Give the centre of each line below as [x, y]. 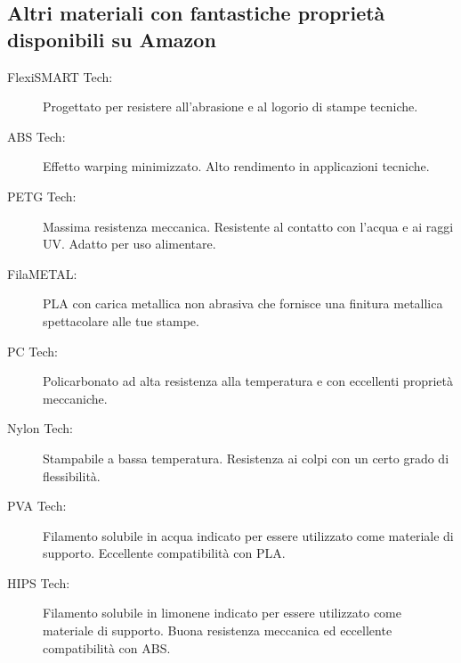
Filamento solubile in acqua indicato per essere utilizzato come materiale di [248, 535]
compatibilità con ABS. [107, 647]
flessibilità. [72, 475]
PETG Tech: [42, 196]
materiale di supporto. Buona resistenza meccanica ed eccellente [218, 630]
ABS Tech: [36, 136]
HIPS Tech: [39, 582]
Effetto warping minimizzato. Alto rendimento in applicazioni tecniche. [236, 166]
